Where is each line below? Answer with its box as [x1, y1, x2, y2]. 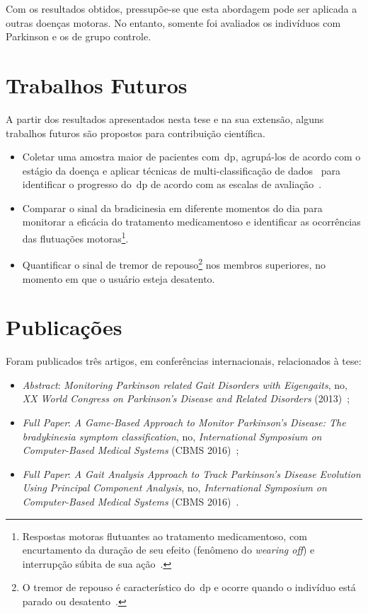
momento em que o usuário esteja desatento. [22, 271, 215, 286]
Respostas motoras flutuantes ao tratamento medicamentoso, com [22, 528, 307, 543]
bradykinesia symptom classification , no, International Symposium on [22, 428, 322, 443]
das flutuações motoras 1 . [22, 229, 129, 245]
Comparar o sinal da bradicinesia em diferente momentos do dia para [22, 200, 323, 215]
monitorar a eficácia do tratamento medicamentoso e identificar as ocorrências [22, 214, 361, 229]
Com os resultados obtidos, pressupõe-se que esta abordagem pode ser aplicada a [6, 1, 357, 16]
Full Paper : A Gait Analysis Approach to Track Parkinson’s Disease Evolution [22, 466, 361, 481]
